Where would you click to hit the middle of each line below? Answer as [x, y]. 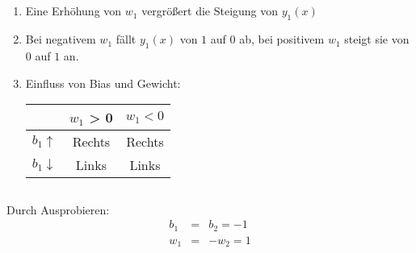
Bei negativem [61, 39]
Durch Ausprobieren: [58, 209]
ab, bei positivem [282, 39]
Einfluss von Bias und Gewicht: [103, 83]
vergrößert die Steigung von [210, 11]
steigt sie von [377, 39]
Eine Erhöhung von [74, 11]
